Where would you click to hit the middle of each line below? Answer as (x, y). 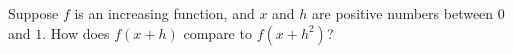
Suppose (33, 13)
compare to (217, 32)
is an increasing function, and (164, 13)
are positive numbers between (403, 13)
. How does (76, 32)
